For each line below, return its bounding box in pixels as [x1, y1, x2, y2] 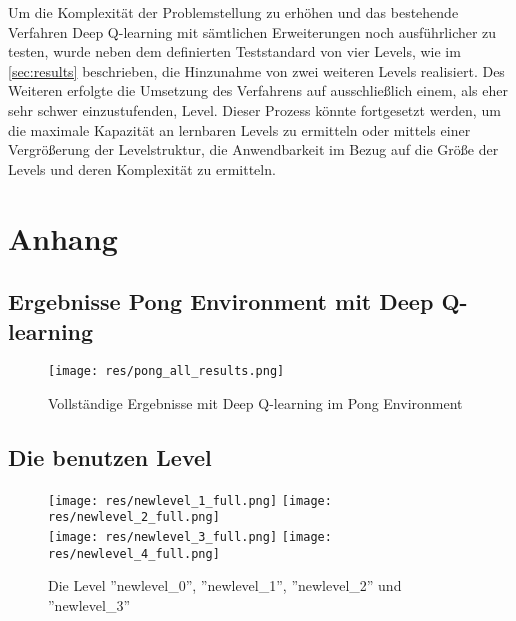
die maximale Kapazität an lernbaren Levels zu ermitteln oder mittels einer [8, 119, 471, 140]
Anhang [8, 217, 118, 258]
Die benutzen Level [8, 441, 212, 472]
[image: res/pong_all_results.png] [48, 364, 285, 379]
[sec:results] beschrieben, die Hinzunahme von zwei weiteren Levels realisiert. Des [8, 60, 505, 81]
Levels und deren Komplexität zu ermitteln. [8, 158, 276, 179]
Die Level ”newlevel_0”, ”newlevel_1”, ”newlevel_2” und [48, 575, 402, 596]
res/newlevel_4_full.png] [48, 546, 220, 561]
